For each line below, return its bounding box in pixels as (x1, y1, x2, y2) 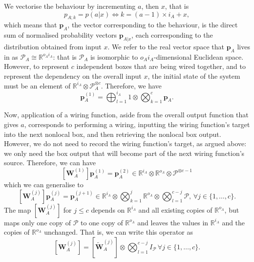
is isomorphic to (90, 51, 138, 62)
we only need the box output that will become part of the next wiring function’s (4, 148, 245, 158)
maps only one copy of (4, 217, 71, 227)
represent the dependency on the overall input (4, 70, 142, 81)
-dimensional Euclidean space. (153, 51, 244, 62)
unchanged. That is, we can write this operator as (44, 227, 193, 237)
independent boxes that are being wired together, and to (76, 61, 246, 71)
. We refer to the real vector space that (107, 41, 224, 51)
